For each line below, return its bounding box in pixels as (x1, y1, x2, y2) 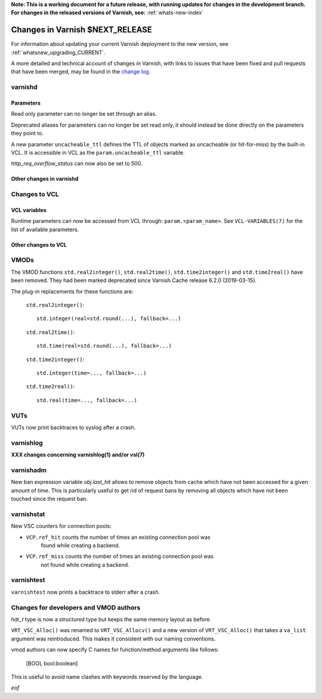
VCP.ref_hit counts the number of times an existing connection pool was (26, 534, 211, 541)
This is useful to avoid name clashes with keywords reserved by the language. (11, 673, 203, 680)
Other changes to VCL (11, 241, 67, 248)
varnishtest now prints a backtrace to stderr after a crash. (11, 588, 160, 596)
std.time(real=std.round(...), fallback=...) (36, 342, 172, 349)
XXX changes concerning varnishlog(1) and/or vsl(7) (11, 451, 145, 458)
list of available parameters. (11, 226, 79, 233)
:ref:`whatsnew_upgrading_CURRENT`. (11, 48, 106, 56)
